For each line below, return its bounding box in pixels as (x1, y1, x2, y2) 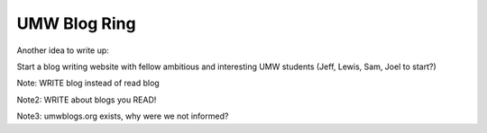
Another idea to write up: (16, 45, 110, 56)
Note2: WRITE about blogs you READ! (16, 94, 157, 105)
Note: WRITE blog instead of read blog (16, 77, 160, 89)
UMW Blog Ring (16, 13, 136, 33)
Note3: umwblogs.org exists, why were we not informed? (16, 111, 229, 121)
